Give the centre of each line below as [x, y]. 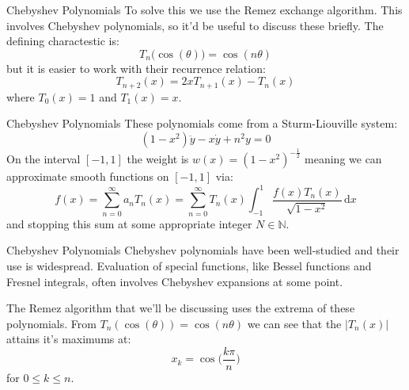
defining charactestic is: [63, 41]
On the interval [44, 159]
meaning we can [343, 159]
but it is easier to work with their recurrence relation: [136, 68]
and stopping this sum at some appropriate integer [129, 223]
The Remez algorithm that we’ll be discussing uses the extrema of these [181, 308]
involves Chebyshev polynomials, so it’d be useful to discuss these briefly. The [195, 25]
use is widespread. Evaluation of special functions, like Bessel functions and [189, 265]
